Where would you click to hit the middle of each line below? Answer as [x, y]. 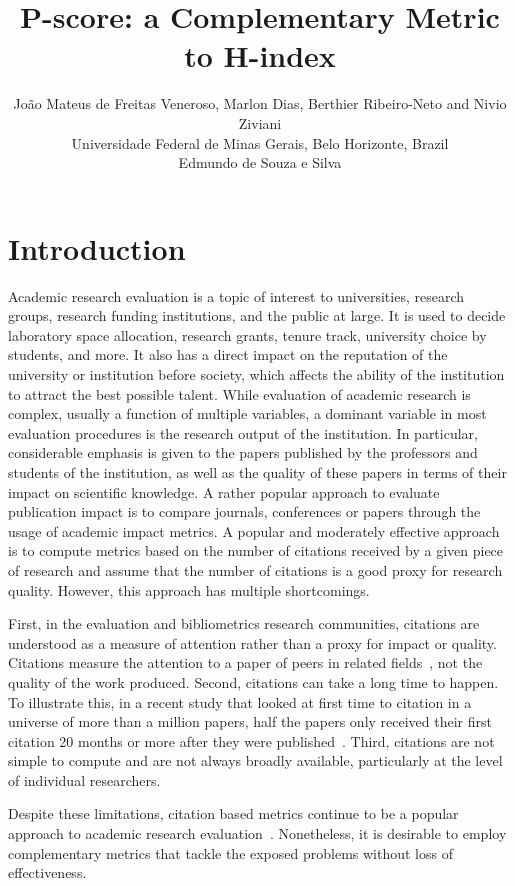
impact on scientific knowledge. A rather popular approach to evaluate [224, 491]
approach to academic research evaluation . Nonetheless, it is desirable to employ [257, 833]
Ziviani [260, 122]
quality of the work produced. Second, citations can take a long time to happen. [253, 681]
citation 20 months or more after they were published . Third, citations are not [251, 740]
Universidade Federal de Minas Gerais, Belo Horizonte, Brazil [260, 142]
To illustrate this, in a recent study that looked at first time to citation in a [240, 701]
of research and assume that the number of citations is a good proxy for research [255, 569]
